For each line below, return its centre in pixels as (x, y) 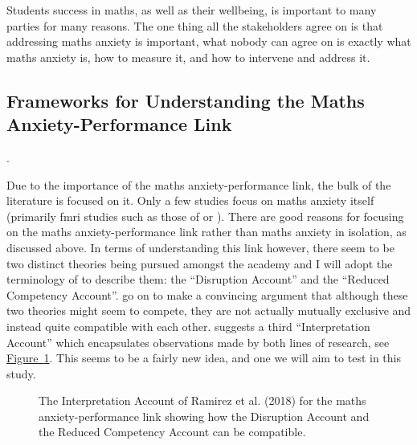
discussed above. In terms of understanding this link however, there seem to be (200, 247)
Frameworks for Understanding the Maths (186, 100)
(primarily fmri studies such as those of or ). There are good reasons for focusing (205, 216)
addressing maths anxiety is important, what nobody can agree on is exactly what (209, 41)
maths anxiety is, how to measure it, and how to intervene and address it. (188, 57)
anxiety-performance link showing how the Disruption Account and (204, 416)
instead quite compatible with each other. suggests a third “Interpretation (188, 326)
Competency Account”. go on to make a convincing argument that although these (207, 294)
